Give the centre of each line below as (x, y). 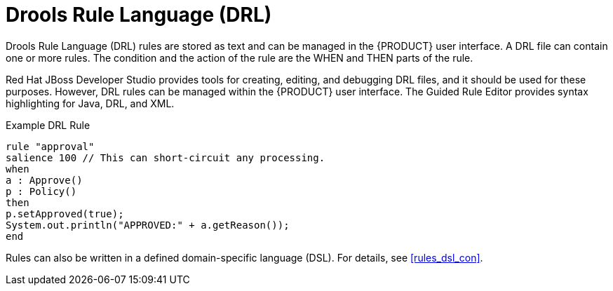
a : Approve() (44, 180)
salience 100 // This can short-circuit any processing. (166, 157)
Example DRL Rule (48, 125)
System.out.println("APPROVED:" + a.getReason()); (148, 225)
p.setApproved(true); (65, 214)
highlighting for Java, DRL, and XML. (90, 103)
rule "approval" (50, 146)
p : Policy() (41, 191)
